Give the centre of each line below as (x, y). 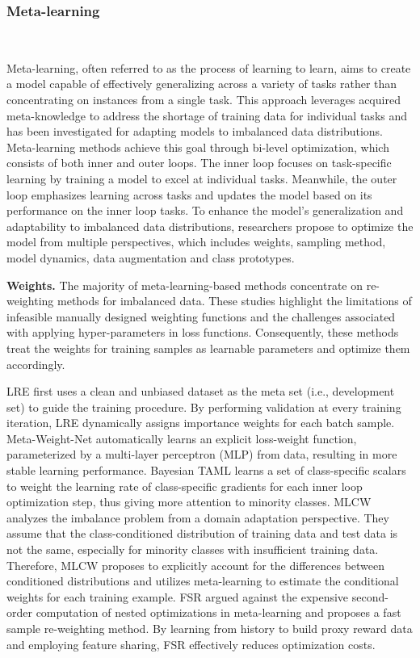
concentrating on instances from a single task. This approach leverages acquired (204, 99)
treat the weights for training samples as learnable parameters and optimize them (208, 348)
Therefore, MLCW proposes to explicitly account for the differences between (196, 565)
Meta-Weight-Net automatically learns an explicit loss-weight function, (182, 438)
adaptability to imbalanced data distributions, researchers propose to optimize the (210, 226)
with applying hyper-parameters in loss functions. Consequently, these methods (203, 332)
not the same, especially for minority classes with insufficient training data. (193, 549)
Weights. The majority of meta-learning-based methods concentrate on (185, 285)
